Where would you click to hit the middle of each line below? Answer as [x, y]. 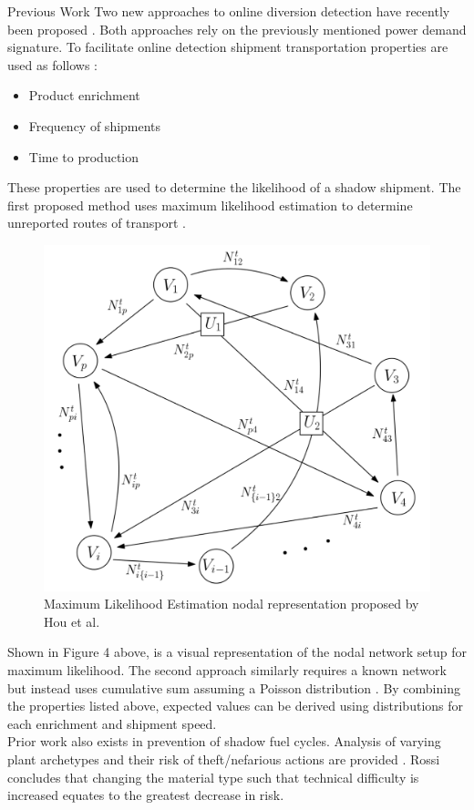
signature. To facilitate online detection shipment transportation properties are [228, 47]
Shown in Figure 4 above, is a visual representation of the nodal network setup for [237, 652]
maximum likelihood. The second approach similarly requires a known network [227, 670]
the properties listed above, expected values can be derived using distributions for [236, 706]
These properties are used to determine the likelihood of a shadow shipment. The [234, 187]
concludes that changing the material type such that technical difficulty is [213, 777]
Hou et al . [72, 621]
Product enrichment [84, 95]
